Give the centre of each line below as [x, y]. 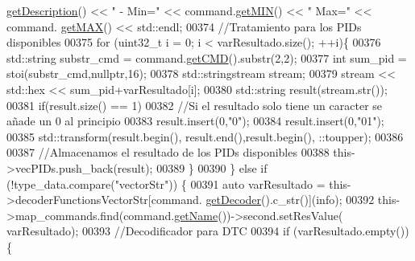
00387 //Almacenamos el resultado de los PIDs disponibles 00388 [168, 152]
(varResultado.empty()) [351, 231]
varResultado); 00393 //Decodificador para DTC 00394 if [148, 231]
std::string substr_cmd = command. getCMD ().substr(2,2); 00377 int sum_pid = [207, 57]
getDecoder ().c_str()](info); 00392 [290, 200]
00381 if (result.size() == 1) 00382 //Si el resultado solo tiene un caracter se [195, 105]
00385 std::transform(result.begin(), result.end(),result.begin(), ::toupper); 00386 [205, 136]
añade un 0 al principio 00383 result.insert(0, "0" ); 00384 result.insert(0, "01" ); [195, 121]
